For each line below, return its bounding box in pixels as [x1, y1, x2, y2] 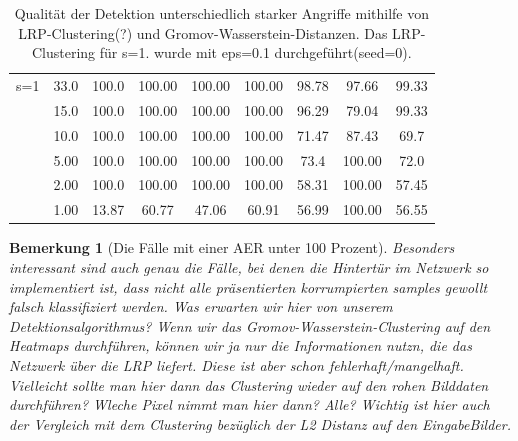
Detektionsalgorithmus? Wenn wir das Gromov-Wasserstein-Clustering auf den [9, 315, 491, 336]
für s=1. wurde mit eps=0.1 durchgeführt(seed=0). [99, 42, 412, 63]
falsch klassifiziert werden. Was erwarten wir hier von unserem [9, 296, 393, 317]
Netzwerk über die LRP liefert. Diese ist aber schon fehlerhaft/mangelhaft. [9, 354, 464, 375]
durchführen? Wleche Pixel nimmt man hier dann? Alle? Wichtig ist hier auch [9, 394, 490, 415]
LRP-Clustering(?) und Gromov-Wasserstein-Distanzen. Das [18, 22, 388, 43]
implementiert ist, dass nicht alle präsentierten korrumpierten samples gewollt [9, 276, 488, 297]
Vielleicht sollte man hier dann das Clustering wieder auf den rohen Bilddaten [9, 374, 489, 395]
